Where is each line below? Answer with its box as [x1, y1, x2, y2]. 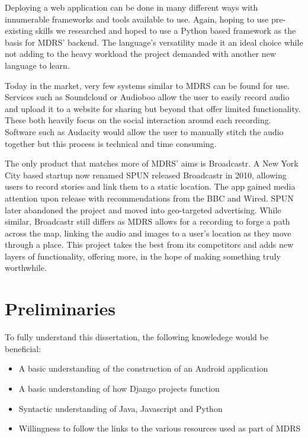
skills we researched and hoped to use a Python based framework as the [35, 24, 296, 37]
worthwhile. [5, 261, 47, 274]
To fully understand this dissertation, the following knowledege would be [5, 331, 268, 343]
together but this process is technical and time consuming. [5, 137, 217, 149]
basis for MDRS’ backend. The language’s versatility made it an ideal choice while [5, 36, 303, 48]
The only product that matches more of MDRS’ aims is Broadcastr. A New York [5, 157, 299, 170]
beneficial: [5, 342, 41, 354]
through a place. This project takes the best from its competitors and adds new [5, 238, 294, 251]
